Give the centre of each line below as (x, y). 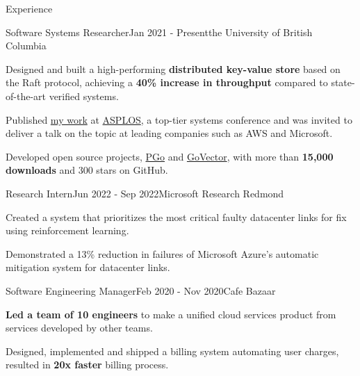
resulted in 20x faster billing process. (87, 365)
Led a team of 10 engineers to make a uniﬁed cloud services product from (171, 314)
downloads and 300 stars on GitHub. (87, 170)
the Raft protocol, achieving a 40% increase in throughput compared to (167, 82)
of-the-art (26, 96)
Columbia (26, 46)
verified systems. (84, 96)
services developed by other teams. (79, 328)
